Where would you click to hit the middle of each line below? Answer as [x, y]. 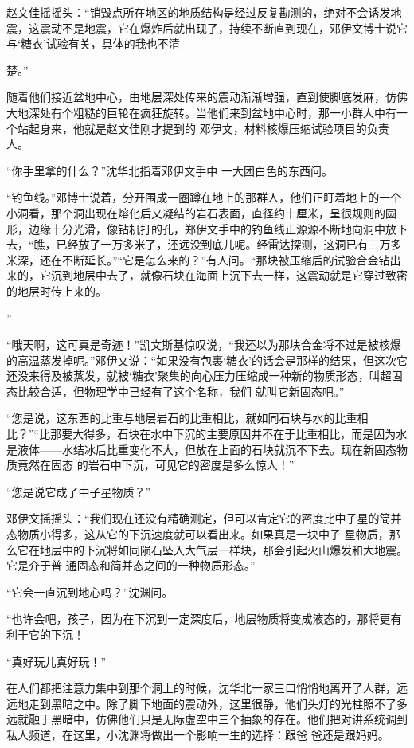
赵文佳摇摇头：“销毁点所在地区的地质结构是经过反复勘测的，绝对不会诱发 [199, 12]
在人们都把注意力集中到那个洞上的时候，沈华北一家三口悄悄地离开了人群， [201, 688]
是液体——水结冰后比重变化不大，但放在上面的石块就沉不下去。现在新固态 [201, 449]
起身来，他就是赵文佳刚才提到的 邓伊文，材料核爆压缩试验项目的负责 [209, 128]
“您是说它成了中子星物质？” [79, 491]
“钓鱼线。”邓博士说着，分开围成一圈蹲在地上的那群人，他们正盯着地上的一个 [204, 197]
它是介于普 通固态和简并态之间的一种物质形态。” [131, 565]
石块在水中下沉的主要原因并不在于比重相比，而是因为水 [262, 434]
